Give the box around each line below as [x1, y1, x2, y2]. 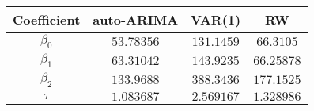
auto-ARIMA [93, 10, 179, 29]
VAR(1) [191, 10, 241, 29]
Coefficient [13, 10, 81, 29]
